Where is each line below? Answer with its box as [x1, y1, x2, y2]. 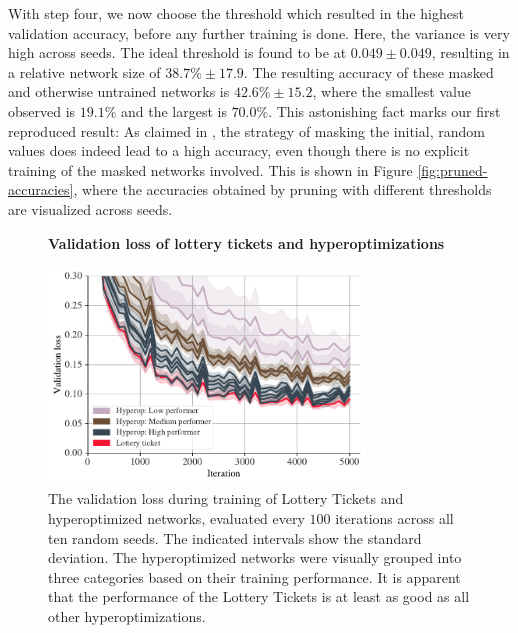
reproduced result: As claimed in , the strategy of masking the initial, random [8, 120, 485, 141]
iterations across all [335, 508, 454, 529]
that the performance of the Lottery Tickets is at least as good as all [48, 586, 470, 607]
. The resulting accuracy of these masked [243, 61, 494, 82]
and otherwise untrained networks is [8, 81, 230, 102]
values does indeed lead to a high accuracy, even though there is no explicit [8, 140, 470, 161]
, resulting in [431, 42, 510, 63]
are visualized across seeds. [8, 198, 173, 219]
